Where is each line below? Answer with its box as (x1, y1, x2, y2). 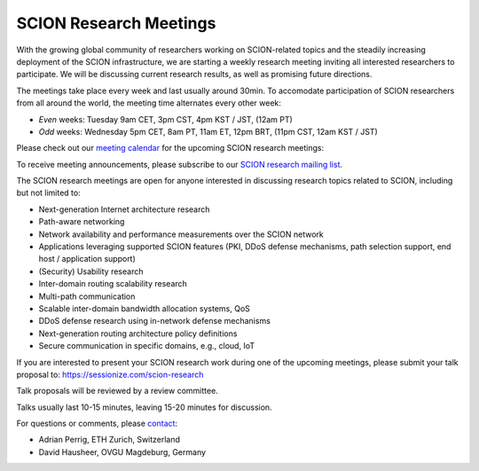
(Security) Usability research (38, 266, 144, 277)
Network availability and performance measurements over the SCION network (38, 229, 324, 239)
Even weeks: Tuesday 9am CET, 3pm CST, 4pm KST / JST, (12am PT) (38, 114, 293, 124)
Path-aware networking (38, 216, 125, 227)
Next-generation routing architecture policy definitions (38, 328, 238, 339)
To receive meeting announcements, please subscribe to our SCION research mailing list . (16, 159, 343, 169)
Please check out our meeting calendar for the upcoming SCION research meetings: (16, 143, 324, 153)
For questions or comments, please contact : (16, 418, 177, 429)
